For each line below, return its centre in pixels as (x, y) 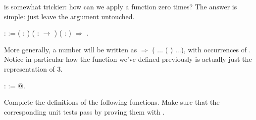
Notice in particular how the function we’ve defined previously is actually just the (128, 59)
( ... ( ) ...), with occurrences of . (202, 49)
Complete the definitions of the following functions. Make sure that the (112, 102)
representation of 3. (33, 68)
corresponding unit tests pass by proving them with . (84, 111)
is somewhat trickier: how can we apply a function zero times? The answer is (121, 6)
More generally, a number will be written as (71, 49)
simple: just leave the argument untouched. (69, 16)
